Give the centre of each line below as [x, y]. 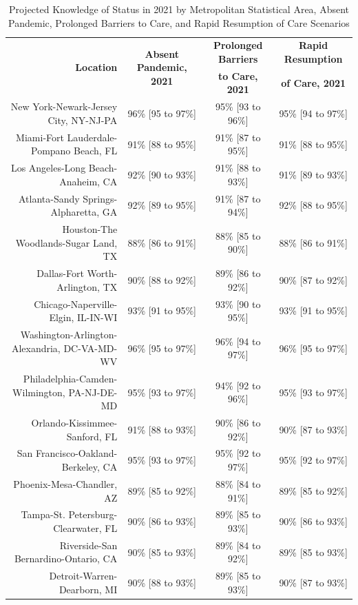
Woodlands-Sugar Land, [66, 242]
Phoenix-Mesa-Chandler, [65, 483]
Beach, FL [96, 151]
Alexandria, [36, 348]
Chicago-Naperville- [76, 304]
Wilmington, [39, 392]
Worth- [102, 273]
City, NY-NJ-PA [83, 120]
